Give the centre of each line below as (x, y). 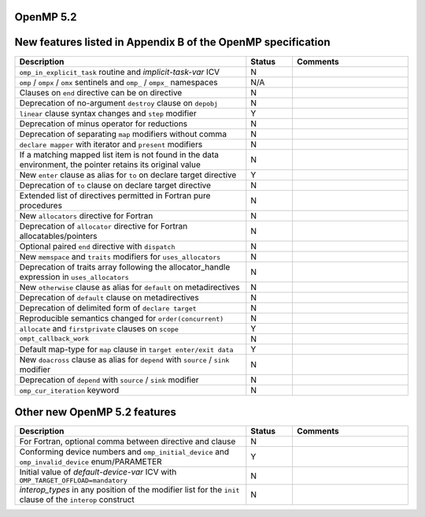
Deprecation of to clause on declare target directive (115, 185)
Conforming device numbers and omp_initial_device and (124, 452)
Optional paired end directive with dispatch (97, 246)
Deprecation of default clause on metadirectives (109, 297)
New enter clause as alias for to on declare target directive (128, 175)
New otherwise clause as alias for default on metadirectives (129, 287)
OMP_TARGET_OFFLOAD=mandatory (73, 481)
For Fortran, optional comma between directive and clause (128, 441)
